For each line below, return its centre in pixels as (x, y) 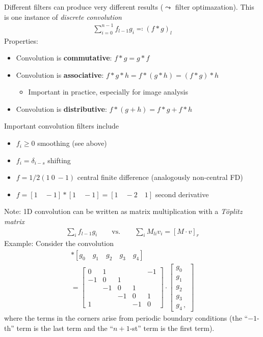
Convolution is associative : (60, 74)
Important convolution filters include (61, 126)
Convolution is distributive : (61, 109)
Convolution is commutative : (64, 58)
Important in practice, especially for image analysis (108, 92)
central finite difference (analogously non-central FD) (160, 177)
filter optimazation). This (215, 7)
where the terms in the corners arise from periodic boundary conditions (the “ (126, 318)
